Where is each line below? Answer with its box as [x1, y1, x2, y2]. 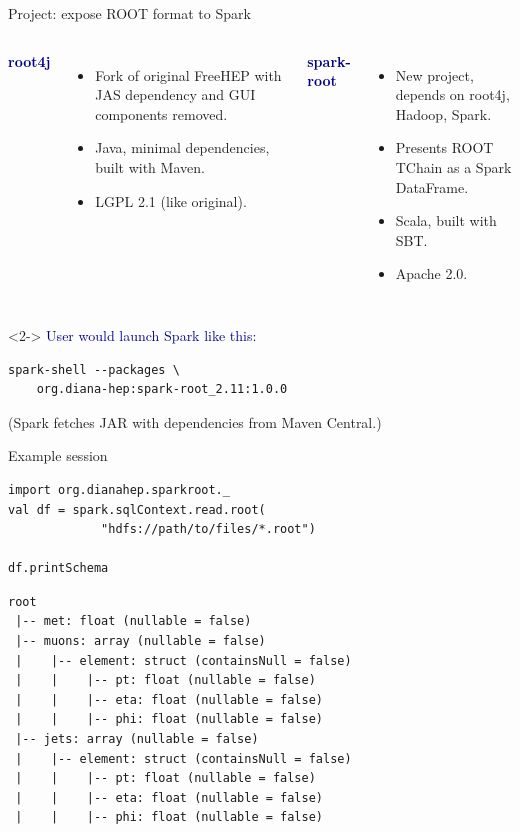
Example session [8, 445, 108, 466]
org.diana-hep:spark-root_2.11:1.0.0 [36, 382, 288, 397]
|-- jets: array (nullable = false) [15, 732, 259, 747]
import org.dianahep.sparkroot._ [8, 482, 230, 497]
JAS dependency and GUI [95, 84, 256, 105]
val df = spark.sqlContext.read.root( [8, 502, 266, 517]
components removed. [95, 103, 228, 124]
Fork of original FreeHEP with [95, 64, 282, 85]
